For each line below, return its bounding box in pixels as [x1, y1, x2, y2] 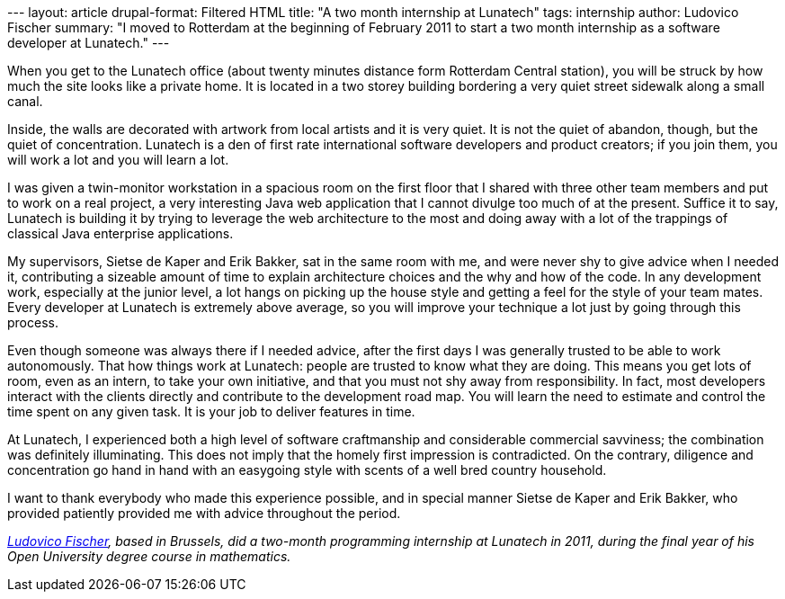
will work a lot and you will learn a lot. [7, 152, 229, 167]
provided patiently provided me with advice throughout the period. [7, 505, 401, 521]
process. [7, 315, 58, 330]
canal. [7, 94, 43, 109]
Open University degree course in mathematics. [7, 549, 291, 564]
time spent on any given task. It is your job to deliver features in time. [7, 404, 415, 419]
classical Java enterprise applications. [7, 226, 234, 241]
